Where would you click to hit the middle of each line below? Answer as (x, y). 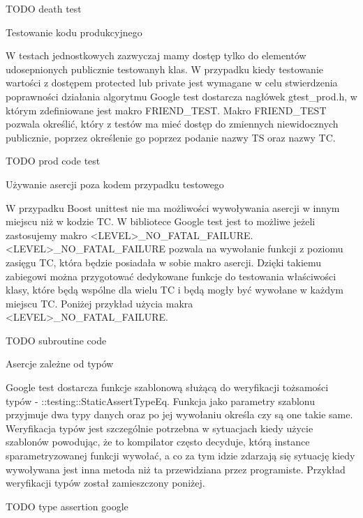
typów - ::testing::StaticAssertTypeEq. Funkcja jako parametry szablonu (161, 401)
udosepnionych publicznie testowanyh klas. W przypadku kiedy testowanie (164, 69)
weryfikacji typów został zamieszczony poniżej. (105, 483)
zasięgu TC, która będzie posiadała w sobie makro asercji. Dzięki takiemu (164, 262)
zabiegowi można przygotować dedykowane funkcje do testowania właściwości (171, 276)
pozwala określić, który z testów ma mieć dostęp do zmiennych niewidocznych (172, 124)
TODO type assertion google (67, 506)
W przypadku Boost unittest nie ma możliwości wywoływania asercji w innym (173, 207)
